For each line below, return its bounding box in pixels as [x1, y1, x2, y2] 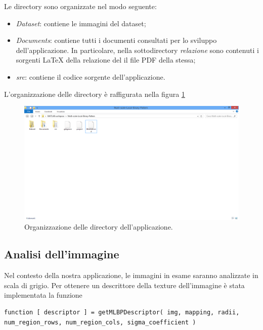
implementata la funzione [4, 290, 82, 300]
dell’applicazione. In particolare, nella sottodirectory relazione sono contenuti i [16, 44, 259, 55]
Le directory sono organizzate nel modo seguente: [4, 1, 157, 11]
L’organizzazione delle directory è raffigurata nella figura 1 [4, 88, 185, 99]
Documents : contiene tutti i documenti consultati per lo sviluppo [16, 35, 217, 45]
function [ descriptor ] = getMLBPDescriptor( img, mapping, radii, [4, 308, 240, 316]
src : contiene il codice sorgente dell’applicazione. [16, 71, 165, 82]
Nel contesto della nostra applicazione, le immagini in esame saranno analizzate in [4, 270, 258, 281]
